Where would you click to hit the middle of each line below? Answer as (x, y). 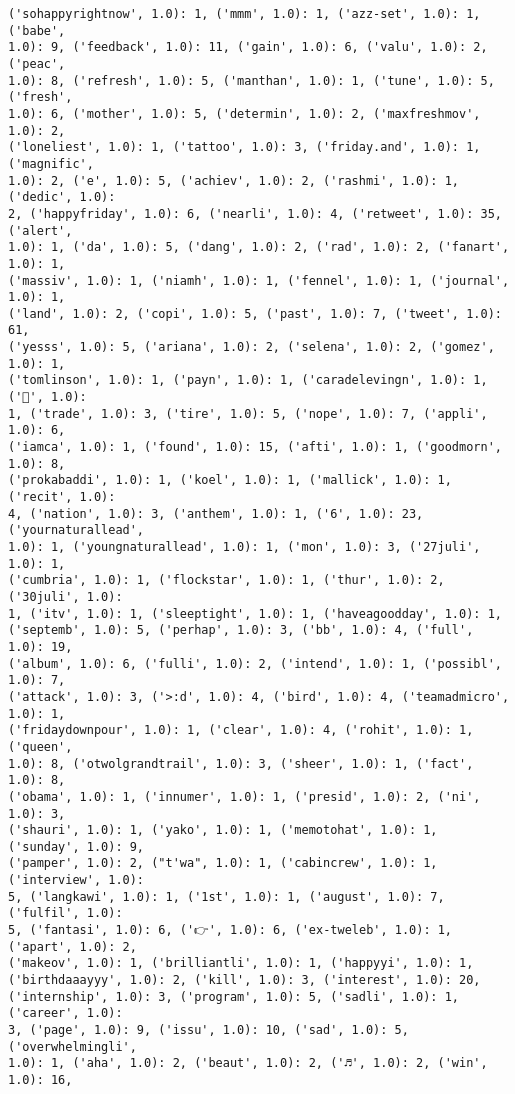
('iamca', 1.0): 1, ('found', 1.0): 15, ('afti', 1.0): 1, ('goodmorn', (255, 447)
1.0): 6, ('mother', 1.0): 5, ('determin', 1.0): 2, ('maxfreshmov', (244, 113)
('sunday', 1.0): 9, (76, 846)
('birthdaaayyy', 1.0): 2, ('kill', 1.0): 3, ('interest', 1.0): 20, (244, 980)
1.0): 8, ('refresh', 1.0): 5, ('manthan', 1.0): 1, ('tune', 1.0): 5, (251, 80)
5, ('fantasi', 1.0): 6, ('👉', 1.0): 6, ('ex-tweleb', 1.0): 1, (230, 930)
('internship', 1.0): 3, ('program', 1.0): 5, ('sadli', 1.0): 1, (234, 996)
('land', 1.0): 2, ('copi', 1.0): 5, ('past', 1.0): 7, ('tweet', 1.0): (255, 313)
